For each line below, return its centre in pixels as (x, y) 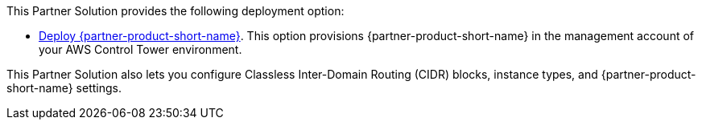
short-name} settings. (64, 88)
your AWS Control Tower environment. (140, 49)
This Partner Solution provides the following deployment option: (175, 11)
